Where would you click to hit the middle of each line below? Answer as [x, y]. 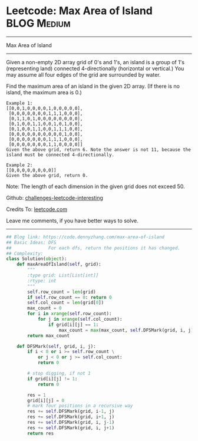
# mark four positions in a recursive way [80, 406]
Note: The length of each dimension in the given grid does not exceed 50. [95, 186]
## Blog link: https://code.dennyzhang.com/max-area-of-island [85, 237]
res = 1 [37, 395]
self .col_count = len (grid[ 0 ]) [66, 303]
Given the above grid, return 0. [47, 175]
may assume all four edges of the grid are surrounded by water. [83, 74]
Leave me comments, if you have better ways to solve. [72, 220]
